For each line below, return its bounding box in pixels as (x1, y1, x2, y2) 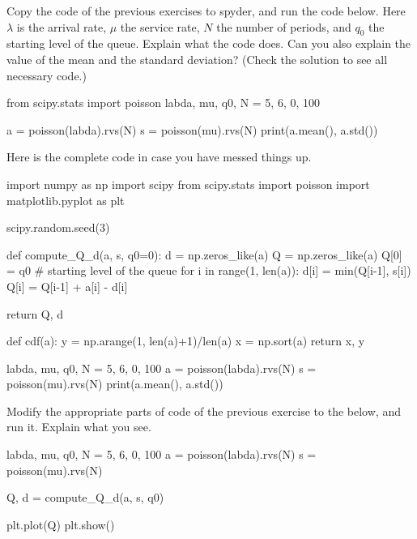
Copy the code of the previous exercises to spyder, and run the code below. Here (6, 2, 406, 19)
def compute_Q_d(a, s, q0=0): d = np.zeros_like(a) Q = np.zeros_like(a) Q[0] (6, 246, 402, 263)
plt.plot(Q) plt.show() (6, 515, 115, 533)
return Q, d (6, 305, 64, 322)
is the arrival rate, (16, 18, 107, 35)
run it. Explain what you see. (6, 418, 151, 435)
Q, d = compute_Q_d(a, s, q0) (6, 489, 164, 506)
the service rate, (120, 18, 200, 35)
